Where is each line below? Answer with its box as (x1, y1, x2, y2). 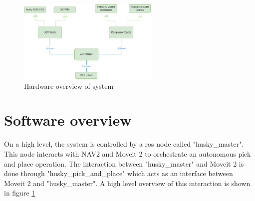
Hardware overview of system (24, 80, 114, 91)
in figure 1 (4, 188, 35, 198)
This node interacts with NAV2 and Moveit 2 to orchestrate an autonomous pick (4, 148, 251, 159)
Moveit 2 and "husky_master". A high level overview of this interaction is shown (4, 178, 251, 188)
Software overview (4, 110, 132, 130)
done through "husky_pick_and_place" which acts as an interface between (4, 168, 233, 179)
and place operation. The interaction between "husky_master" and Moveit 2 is (4, 158, 244, 169)
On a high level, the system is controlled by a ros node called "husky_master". (4, 139, 244, 149)
